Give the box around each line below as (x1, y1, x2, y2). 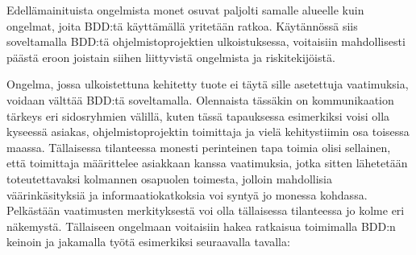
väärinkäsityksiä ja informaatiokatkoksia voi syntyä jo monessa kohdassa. (6, 186, 368, 203)
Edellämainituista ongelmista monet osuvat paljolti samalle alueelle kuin (6, 2, 364, 18)
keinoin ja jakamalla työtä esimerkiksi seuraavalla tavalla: (6, 233, 290, 250)
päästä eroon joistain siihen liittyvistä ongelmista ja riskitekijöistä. (6, 48, 335, 65)
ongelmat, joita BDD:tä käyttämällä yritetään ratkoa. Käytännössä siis (6, 17, 358, 34)
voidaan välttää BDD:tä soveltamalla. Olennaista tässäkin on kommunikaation (6, 91, 394, 108)
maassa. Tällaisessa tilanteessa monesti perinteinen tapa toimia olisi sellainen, (6, 138, 391, 155)
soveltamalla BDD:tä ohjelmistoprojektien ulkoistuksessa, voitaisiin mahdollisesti (6, 33, 406, 50)
